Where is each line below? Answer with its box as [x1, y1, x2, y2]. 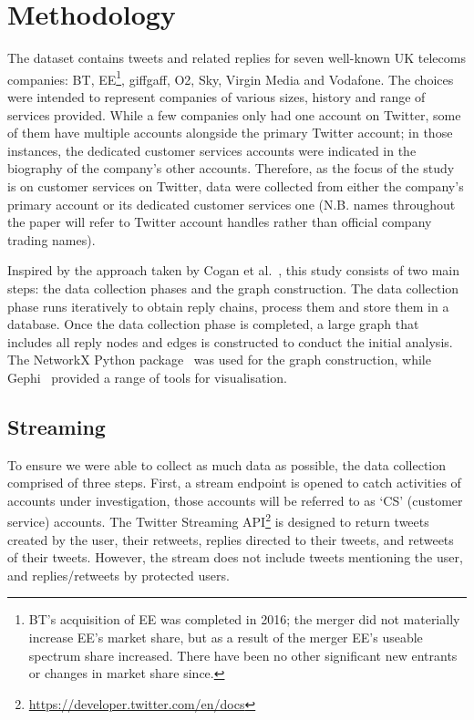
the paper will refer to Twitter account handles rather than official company [7, 212, 432, 231]
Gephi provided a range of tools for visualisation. [7, 367, 287, 386]
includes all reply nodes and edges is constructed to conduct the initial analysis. [7, 332, 453, 351]
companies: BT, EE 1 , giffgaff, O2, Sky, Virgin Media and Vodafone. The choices [7, 67, 454, 88]
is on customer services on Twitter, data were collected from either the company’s [7, 176, 464, 195]
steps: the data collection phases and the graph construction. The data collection [7, 278, 459, 297]
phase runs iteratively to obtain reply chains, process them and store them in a [7, 296, 449, 315]
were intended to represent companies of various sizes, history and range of [7, 87, 426, 106]
